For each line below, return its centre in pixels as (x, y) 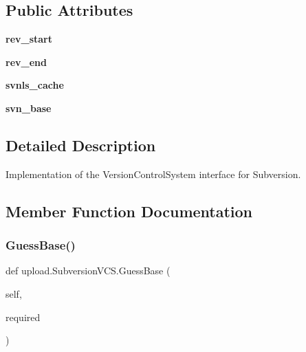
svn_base (29, 108)
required (23, 317)
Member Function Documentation (129, 211)
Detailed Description (81, 145)
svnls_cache (35, 85)
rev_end (26, 62)
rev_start (29, 39)
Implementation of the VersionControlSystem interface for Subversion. (153, 174)
